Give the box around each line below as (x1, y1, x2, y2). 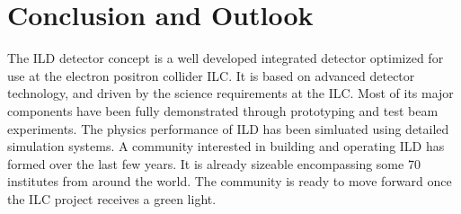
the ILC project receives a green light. (7, 189, 217, 208)
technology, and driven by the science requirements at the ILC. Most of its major (7, 84, 454, 103)
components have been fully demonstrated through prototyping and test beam (7, 101, 439, 120)
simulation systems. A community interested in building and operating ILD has (7, 137, 445, 156)
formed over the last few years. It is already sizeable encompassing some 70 (7, 154, 421, 173)
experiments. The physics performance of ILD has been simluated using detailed (7, 119, 449, 138)
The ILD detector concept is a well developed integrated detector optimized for (7, 49, 444, 67)
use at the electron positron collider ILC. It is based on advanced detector (7, 66, 415, 85)
